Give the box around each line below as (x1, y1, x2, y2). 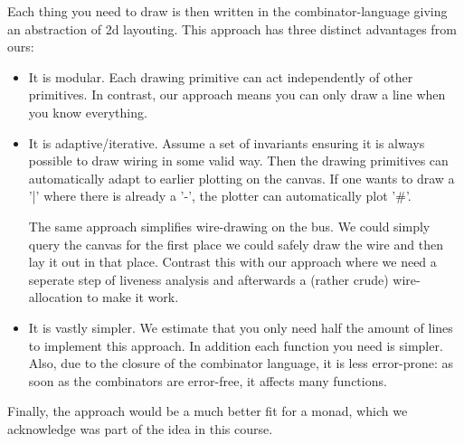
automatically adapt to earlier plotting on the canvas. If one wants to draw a (28, 168, 455, 187)
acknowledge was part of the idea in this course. (7, 419, 273, 438)
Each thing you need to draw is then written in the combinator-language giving (7, 2, 448, 20)
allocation (28, 288, 83, 307)
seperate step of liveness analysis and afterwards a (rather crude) (28, 269, 389, 288)
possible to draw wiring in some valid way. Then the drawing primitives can (28, 151, 449, 170)
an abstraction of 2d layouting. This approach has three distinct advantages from (7, 19, 457, 38)
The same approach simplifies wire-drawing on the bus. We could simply (28, 216, 431, 235)
